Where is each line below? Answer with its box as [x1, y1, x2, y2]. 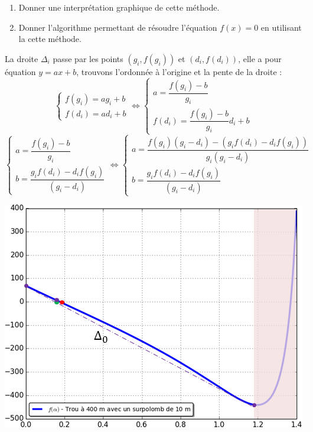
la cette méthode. [18, 33, 81, 45]
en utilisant [260, 21, 302, 33]
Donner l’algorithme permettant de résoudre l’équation [18, 21, 217, 33]
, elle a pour [238, 52, 282, 64]
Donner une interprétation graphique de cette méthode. [18, 1, 220, 13]
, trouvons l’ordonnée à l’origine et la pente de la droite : [76, 65, 282, 77]
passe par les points [53, 52, 123, 64]
